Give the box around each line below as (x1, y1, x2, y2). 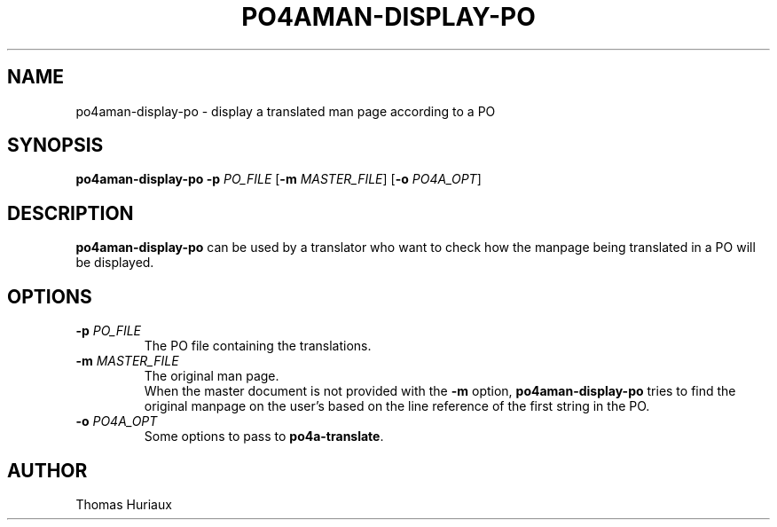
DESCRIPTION (7, 201, 134, 224)
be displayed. (75, 255, 154, 271)
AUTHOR (7, 459, 88, 482)
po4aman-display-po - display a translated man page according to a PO (75, 103, 496, 119)
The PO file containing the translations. (144, 338, 372, 354)
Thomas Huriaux (75, 496, 172, 512)
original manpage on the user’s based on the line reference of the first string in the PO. (144, 398, 650, 414)
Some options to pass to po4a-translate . (144, 429, 384, 444)
